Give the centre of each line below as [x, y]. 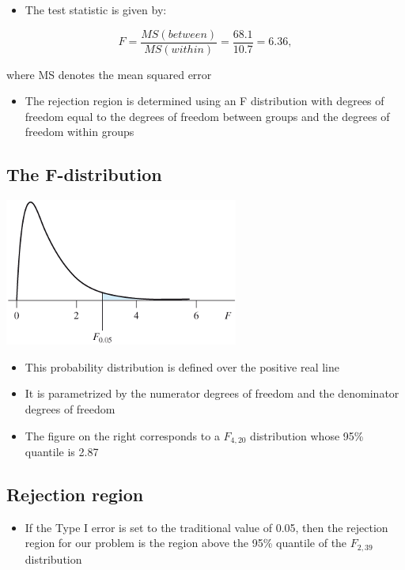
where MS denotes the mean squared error [109, 74]
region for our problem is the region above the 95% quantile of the [186, 543]
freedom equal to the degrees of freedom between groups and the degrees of [207, 116]
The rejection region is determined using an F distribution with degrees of [204, 101]
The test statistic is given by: [96, 9]
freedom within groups [79, 132]
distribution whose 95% [307, 435]
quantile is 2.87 [62, 452]
